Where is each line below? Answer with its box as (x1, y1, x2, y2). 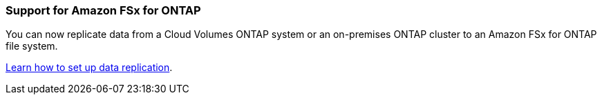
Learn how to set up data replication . (6, 61, 173, 74)
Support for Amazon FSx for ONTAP (6, 3, 201, 17)
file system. (6, 40, 58, 52)
